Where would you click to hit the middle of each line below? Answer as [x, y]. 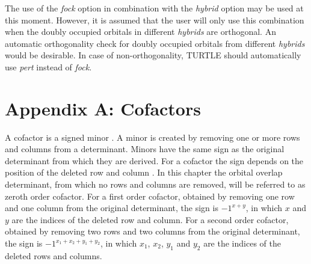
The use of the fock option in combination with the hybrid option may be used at [154, 8]
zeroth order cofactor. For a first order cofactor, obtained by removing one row [150, 196]
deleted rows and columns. [54, 255]
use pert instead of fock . [48, 66]
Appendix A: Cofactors [103, 108]
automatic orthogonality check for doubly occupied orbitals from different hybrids [155, 43]
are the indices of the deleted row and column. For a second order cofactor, [150, 219]
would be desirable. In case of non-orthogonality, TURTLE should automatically [153, 55]
